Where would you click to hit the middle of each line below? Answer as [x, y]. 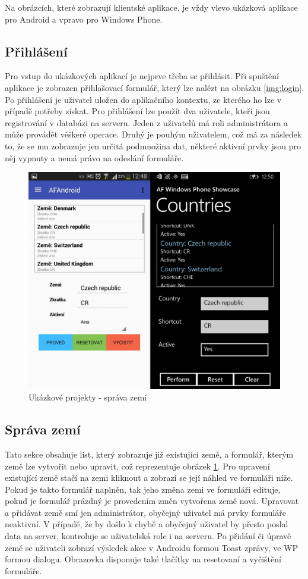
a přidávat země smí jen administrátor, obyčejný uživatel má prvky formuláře [146, 512]
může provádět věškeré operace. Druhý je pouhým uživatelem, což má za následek [153, 134]
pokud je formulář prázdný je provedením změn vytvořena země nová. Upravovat [152, 501]
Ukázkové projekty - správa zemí [88, 397]
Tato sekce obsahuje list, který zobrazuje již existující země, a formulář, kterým [149, 454]
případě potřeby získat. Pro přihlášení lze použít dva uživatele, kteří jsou [137, 111]
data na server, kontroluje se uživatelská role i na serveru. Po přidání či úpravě [148, 536]
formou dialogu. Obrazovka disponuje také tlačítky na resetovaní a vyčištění [143, 559]
